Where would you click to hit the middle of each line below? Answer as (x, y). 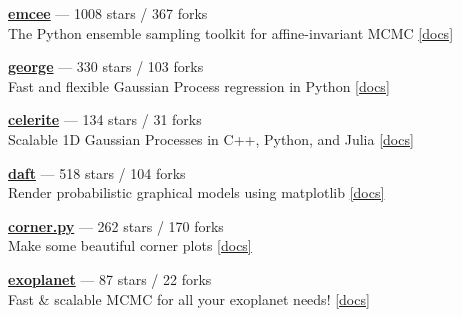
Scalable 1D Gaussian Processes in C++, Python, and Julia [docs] (211, 138)
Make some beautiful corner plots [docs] (130, 245)
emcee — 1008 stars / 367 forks (108, 13)
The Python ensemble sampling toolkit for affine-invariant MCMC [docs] (231, 32)
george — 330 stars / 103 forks (106, 66)
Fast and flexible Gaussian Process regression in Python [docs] (199, 85)
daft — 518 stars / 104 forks (97, 172)
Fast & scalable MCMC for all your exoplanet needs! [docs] (189, 298)
